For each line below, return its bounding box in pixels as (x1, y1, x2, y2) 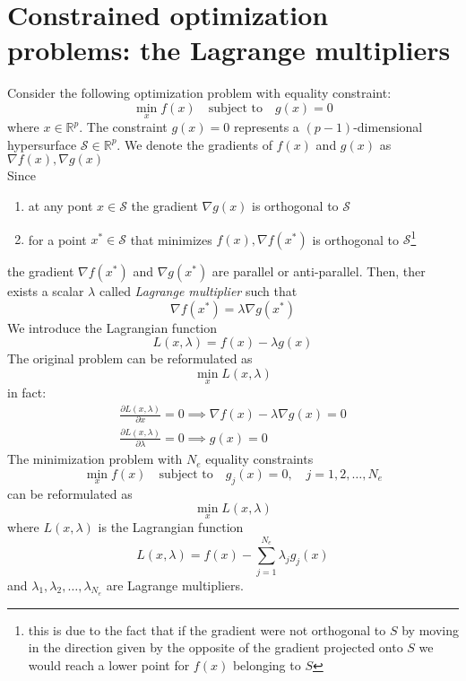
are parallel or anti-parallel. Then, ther (211, 262, 426, 281)
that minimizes (130, 230, 212, 249)
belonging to (232, 655, 301, 674)
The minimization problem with (7, 450, 183, 468)
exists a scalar (7, 282, 84, 301)
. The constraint (79, 118, 168, 136)
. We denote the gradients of (116, 135, 272, 153)
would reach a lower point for (28, 655, 190, 674)
